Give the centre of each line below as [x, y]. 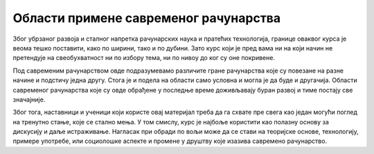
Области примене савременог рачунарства [147, 18]
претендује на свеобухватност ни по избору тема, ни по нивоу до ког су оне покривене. [144, 58]
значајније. [29, 99]
